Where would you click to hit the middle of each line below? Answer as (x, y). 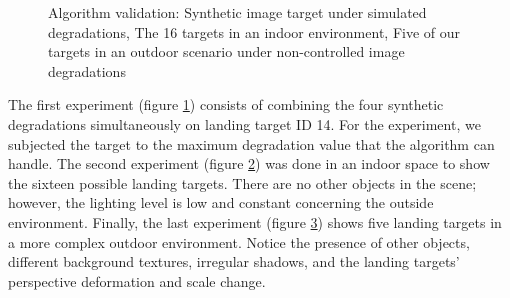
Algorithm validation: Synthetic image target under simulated (237, 12)
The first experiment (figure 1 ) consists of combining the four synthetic (226, 104)
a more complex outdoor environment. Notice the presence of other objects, (239, 241)
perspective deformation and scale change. (137, 280)
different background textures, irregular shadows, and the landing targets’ (234, 261)
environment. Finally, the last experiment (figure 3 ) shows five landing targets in (255, 221)
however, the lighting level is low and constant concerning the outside (221, 202)
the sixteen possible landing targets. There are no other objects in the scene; (242, 182)
